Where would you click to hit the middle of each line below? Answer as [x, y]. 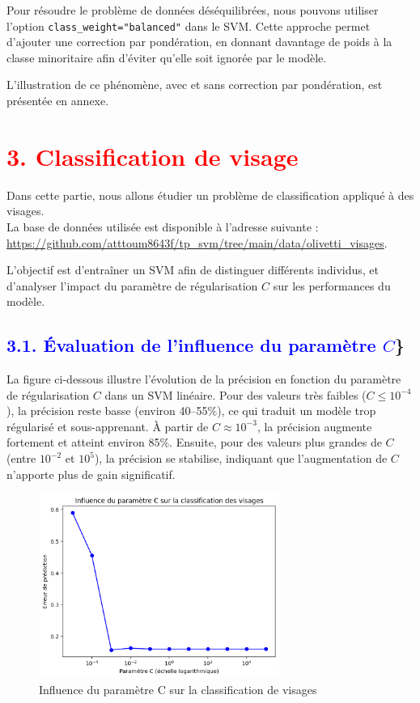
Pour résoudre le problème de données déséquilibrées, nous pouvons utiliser [193, 10]
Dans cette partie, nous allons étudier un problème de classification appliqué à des [210, 195]
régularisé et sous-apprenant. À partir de [108, 426]
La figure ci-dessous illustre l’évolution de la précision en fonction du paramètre [204, 379]
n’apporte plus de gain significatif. [91, 474]
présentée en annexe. [58, 101]
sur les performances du [332, 285]
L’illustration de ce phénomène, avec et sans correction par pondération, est [195, 85]
